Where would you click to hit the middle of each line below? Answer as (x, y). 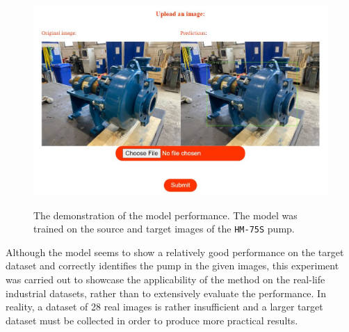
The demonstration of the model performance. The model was (165, 215)
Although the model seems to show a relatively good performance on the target (175, 252)
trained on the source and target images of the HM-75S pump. (164, 229)
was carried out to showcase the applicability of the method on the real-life (165, 279)
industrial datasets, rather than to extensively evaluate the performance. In (166, 293)
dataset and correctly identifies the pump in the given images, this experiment (172, 266)
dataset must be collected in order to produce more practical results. (152, 320)
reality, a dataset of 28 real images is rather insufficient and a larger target (164, 307)
